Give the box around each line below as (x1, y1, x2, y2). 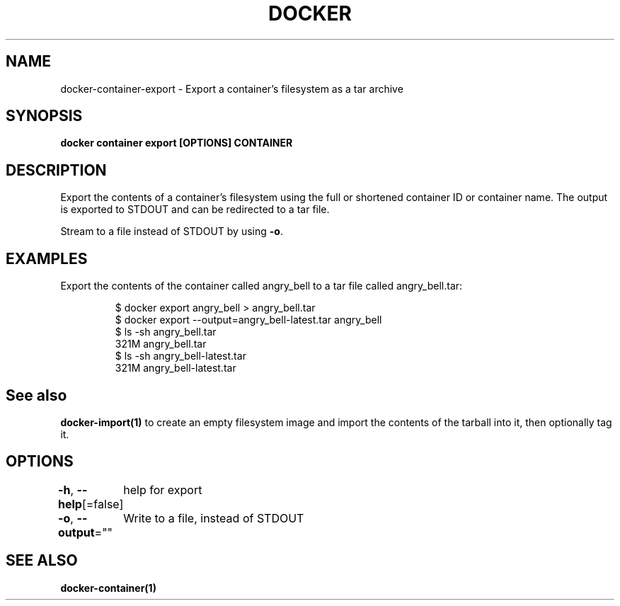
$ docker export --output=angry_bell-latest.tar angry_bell (115, 314, 382, 326)
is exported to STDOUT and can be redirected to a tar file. (60, 203, 330, 216)
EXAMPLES (6, 249, 88, 268)
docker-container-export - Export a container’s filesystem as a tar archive (60, 82, 403, 95)
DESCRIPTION (6, 161, 107, 179)
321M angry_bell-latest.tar (115, 362, 236, 375)
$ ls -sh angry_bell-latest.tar (115, 350, 246, 362)
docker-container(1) (60, 581, 156, 594)
